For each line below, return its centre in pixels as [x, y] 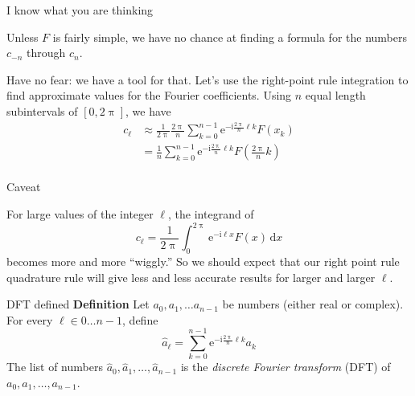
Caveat [24, 187]
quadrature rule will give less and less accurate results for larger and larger [191, 277]
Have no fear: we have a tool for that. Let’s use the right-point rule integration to [207, 79]
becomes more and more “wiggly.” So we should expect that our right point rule [203, 261]
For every [30, 319]
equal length [335, 95]
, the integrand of [211, 214]
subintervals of [42, 110]
